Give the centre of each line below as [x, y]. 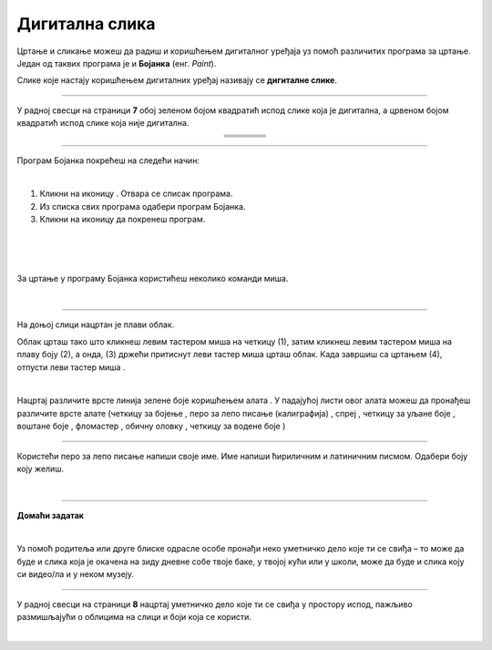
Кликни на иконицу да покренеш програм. [123, 220]
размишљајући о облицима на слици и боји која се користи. [134, 617]
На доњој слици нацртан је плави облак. [96, 325]
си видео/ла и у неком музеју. [75, 574]
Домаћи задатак [50, 515]
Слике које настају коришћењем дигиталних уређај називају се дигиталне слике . [177, 80]
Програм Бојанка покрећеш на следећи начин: [108, 160]
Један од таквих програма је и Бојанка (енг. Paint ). [117, 63]
